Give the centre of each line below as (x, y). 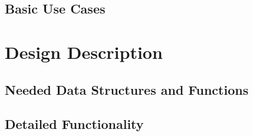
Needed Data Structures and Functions (127, 89)
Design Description (84, 52)
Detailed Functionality (74, 124)
